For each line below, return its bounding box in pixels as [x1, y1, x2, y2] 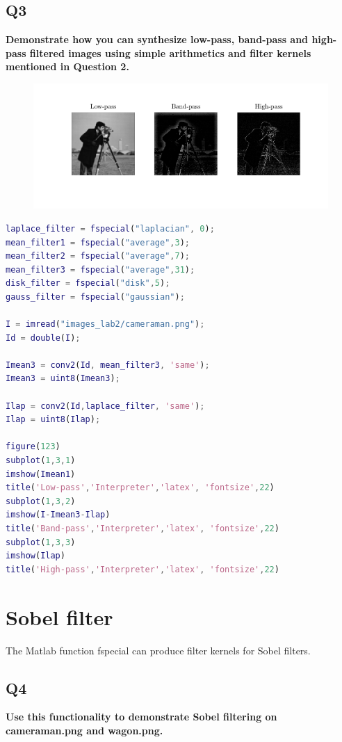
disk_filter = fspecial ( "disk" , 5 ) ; [6, 278, 170, 289]
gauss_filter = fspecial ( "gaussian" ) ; [6, 291, 185, 302]
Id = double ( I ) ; [6, 332, 81, 343]
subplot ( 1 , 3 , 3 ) [6, 537, 76, 547]
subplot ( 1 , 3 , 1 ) [6, 455, 76, 466]
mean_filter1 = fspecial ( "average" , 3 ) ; [6, 237, 190, 248]
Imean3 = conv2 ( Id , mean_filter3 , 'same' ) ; [6, 360, 210, 370]
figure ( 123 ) [6, 442, 60, 452]
